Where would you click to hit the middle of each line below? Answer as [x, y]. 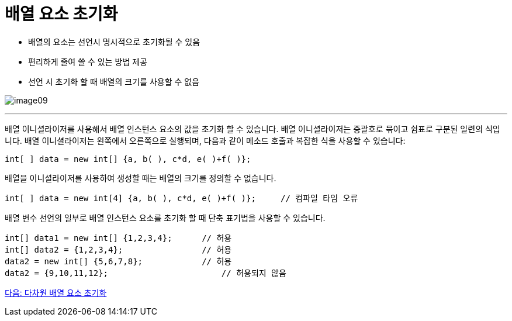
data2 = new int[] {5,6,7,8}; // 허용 [118, 261]
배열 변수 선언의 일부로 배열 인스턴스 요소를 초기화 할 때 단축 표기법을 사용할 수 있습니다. [165, 218]
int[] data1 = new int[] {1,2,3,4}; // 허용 [118, 238]
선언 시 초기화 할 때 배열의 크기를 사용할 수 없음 [114, 81]
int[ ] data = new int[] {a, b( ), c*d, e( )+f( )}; [128, 159]
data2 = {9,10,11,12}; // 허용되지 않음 [146, 273]
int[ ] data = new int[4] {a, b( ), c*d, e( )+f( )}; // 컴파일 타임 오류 [181, 198]
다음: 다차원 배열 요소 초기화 [56, 292]
